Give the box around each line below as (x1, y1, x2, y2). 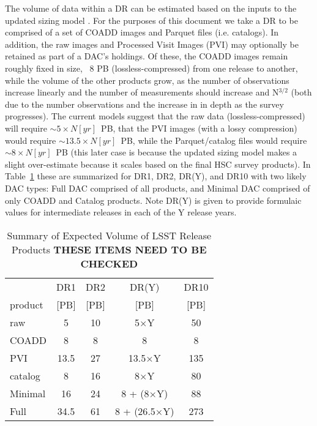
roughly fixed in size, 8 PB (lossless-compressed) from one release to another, (5, 61, 298, 74)
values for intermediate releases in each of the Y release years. (5, 206, 237, 219)
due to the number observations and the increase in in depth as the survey (5, 97, 284, 110)
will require (5, 121, 47, 134)
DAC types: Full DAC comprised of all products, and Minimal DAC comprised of (5, 181, 310, 194)
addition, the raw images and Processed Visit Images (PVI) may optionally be (5, 37, 299, 50)
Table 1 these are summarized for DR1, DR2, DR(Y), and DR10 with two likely (5, 170, 307, 182)
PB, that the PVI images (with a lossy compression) (101, 121, 297, 134)
